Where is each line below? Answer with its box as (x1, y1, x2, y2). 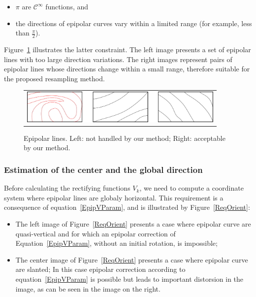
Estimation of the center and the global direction (4, 163, 203, 175)
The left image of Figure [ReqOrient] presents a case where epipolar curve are (15, 219, 251, 229)
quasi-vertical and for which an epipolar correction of (15, 228, 176, 238)
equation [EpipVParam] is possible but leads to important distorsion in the (15, 274, 244, 284)
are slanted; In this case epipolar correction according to (15, 264, 186, 274)
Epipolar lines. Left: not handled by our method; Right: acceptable (24, 132, 225, 143)
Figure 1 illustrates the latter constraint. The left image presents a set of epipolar (4, 44, 251, 55)
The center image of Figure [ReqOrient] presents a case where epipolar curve (15, 254, 248, 264)
